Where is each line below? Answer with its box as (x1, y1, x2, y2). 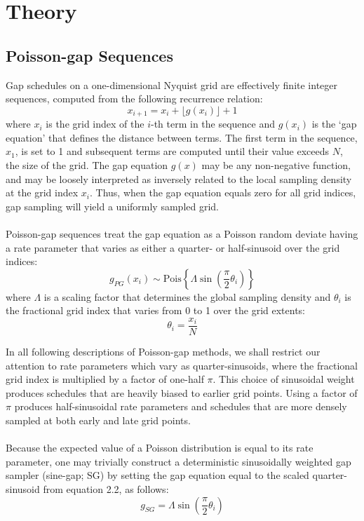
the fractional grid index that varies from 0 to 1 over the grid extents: (6, 303, 305, 318)
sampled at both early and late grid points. (6, 412, 191, 427)
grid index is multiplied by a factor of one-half (6, 372, 204, 386)
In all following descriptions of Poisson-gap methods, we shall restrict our (6, 344, 321, 358)
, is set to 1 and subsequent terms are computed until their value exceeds (15, 144, 330, 158)
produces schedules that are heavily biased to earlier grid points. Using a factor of (6, 385, 358, 400)
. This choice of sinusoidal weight (213, 372, 355, 386)
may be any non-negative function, (201, 158, 351, 172)
